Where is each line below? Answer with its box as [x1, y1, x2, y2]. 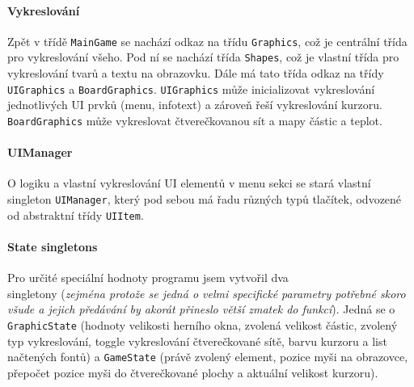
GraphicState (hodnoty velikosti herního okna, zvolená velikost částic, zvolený [7, 316, 398, 333]
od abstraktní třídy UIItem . [7, 206, 144, 223]
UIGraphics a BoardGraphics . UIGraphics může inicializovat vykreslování [7, 80, 375, 97]
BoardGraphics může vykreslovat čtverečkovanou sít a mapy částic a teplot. [7, 111, 382, 128]
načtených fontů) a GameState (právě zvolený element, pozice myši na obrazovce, [7, 348, 408, 365]
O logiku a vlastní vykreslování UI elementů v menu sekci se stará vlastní [7, 175, 371, 191]
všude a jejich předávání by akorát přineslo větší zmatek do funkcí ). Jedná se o [7, 301, 395, 318]
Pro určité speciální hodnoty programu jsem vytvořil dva [7, 269, 289, 286]
